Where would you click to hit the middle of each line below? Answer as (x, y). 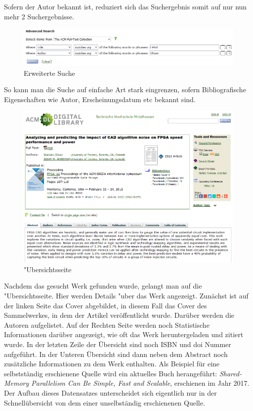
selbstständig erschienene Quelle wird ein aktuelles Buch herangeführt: (111, 373)
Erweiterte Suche (49, 73)
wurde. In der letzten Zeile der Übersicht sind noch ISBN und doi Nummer (118, 344)
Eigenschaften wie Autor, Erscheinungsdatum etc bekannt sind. (100, 99)
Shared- (231, 373)
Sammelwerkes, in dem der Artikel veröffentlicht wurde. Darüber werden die (119, 315)
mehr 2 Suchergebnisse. (39, 16)
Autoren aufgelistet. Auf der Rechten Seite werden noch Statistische (107, 324)
